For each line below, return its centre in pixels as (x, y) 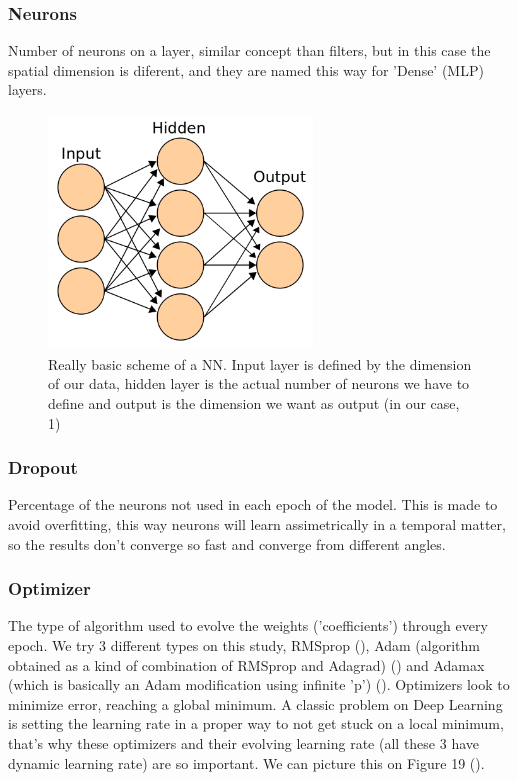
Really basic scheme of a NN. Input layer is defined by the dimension (260, 363)
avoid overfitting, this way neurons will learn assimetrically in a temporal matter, (257, 523)
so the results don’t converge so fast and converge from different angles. (227, 543)
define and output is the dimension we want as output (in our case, (254, 402)
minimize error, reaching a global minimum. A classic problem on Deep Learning (255, 703)
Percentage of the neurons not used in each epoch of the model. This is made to (253, 504)
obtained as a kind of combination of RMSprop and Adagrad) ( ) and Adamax (246, 664)
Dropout (43, 467)
